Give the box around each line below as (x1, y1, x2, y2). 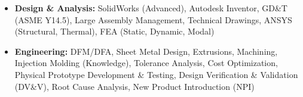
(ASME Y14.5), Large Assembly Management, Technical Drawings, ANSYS (14, 13, 292, 26)
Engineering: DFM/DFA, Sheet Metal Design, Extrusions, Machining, (14, 45, 278, 57)
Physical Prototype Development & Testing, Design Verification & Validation (14, 68, 298, 80)
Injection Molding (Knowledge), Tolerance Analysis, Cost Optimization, (14, 57, 278, 69)
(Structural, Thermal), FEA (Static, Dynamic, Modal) (14, 25, 215, 37)
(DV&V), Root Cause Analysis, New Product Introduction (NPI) (14, 80, 255, 92)
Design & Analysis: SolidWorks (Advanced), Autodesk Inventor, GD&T (14, 2, 287, 14)
